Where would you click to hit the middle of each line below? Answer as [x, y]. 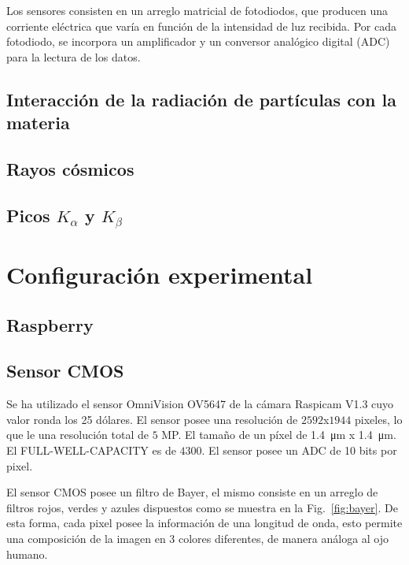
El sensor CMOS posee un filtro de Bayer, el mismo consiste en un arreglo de [192, 492]
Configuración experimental [160, 275]
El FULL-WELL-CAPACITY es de [91, 450]
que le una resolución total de [77, 435]
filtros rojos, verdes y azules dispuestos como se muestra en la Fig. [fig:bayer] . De [202, 507]
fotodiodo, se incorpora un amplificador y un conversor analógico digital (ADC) [198, 41]
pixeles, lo [379, 419]
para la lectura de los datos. [74, 56]
